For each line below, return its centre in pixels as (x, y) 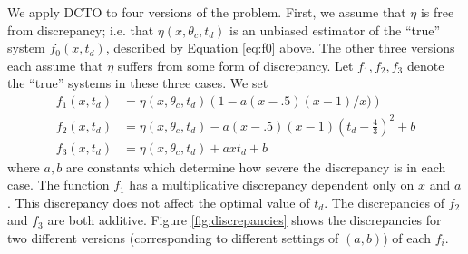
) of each (407, 237)
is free (437, 12)
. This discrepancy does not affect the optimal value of (159, 202)
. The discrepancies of (384, 202)
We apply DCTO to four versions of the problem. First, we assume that (207, 12)
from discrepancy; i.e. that (81, 29)
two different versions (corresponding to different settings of (173, 237)
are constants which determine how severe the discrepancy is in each (256, 166)
